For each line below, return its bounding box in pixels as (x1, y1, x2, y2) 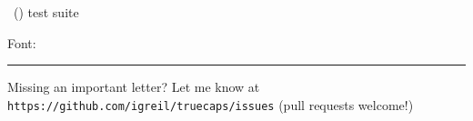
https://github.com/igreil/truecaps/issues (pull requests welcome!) (7, 95, 414, 114)
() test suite (13, 3, 79, 21)
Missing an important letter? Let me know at (7, 77, 260, 96)
